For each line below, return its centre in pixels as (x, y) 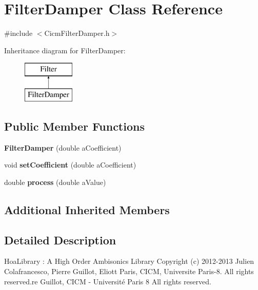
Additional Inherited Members (87, 209)
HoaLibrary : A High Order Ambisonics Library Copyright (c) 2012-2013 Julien (129, 261)
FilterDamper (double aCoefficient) (63, 147)
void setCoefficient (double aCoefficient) (70, 165)
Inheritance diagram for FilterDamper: (65, 50)
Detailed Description (60, 240)
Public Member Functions (74, 126)
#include (18, 33)
